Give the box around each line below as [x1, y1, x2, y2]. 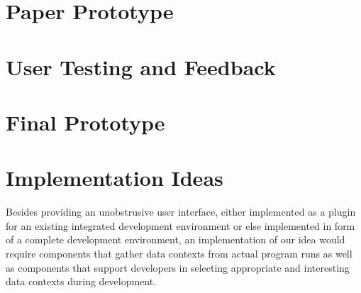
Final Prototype [6, 107, 165, 136]
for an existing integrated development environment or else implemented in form [6, 218, 355, 233]
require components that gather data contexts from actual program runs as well [6, 246, 352, 261]
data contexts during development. [6, 274, 157, 289]
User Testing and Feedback [6, 52, 276, 81]
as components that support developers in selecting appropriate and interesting [6, 260, 350, 275]
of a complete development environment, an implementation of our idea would [6, 232, 345, 247]
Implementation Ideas [6, 163, 223, 192]
